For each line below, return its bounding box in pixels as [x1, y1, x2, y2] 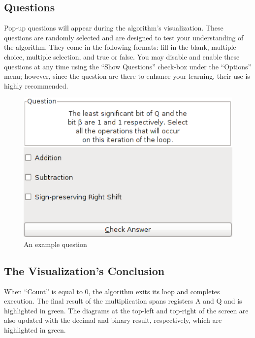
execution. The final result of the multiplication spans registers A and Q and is [4, 296, 242, 306]
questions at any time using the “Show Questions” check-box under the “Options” [4, 61, 252, 71]
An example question [24, 239, 87, 249]
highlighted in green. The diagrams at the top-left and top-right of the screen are [4, 305, 249, 315]
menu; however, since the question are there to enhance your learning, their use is [4, 71, 250, 81]
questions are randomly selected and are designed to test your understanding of [4, 32, 244, 42]
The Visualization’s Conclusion [4, 263, 165, 278]
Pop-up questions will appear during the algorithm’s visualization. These [4, 23, 223, 33]
